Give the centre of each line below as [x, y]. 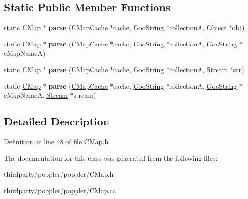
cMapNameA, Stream [36, 95]
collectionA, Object [198, 27]
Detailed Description [57, 121]
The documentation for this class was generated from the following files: [111, 158]
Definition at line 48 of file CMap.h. [57, 141]
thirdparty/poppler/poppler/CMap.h [59, 174]
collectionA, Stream [199, 69]
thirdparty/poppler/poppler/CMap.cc [60, 190]
